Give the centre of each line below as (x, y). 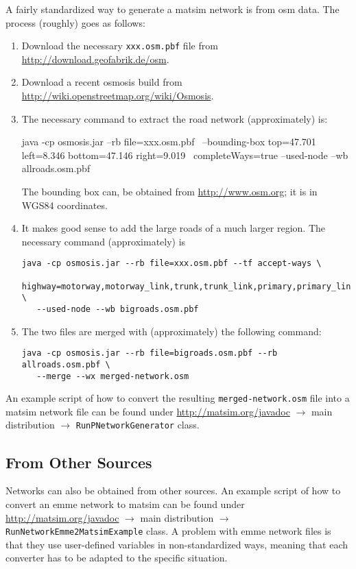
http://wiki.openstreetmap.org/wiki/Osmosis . (118, 96)
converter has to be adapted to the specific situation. (117, 558)
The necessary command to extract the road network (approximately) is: (175, 118)
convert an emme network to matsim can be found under (125, 504)
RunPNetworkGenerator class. (138, 425)
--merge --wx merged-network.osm (113, 376)
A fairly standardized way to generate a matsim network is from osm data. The (173, 9)
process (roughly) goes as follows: (75, 22)
